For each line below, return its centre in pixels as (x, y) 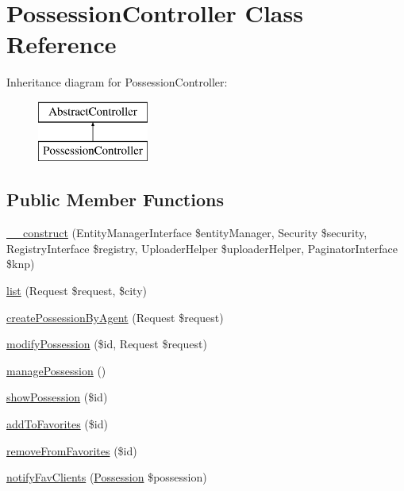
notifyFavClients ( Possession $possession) (107, 477)
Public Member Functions (115, 199)
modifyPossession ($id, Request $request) (107, 344)
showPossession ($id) (57, 397)
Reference (62, 44)
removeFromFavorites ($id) (72, 450)
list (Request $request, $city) (77, 291)
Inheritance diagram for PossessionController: (117, 82)
